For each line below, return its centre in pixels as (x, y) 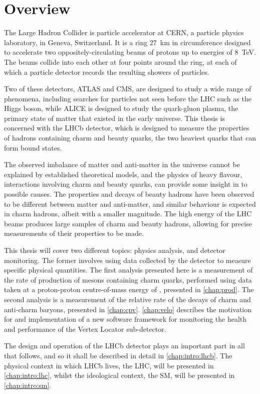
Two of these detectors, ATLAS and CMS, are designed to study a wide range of (128, 89)
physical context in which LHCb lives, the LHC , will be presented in (109, 365)
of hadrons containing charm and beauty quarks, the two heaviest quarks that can (130, 138)
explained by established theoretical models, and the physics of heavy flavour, (123, 174)
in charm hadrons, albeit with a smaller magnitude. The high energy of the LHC (128, 214)
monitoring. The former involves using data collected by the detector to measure (127, 260)
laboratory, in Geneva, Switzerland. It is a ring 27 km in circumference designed (127, 42)
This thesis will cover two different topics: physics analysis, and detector (115, 250)
